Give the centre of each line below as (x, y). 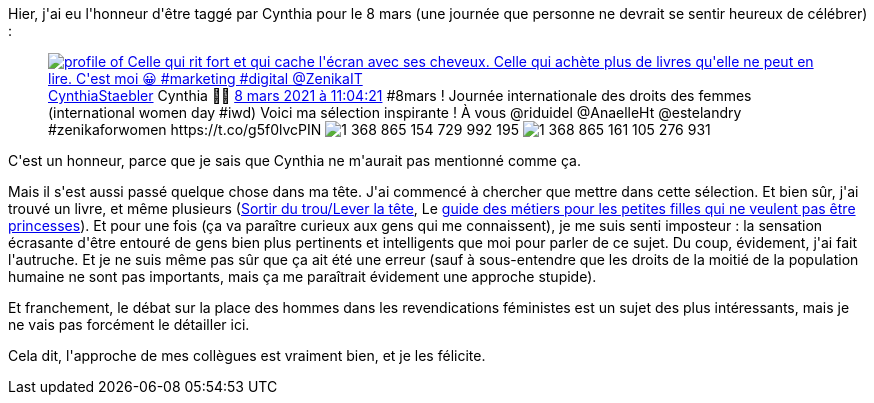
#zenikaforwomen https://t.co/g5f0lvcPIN (185, 129)
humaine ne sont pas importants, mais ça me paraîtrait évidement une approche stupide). (302, 276)
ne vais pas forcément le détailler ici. (129, 324)
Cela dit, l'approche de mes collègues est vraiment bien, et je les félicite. (247, 355)
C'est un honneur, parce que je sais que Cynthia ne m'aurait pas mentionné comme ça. (294, 160)
